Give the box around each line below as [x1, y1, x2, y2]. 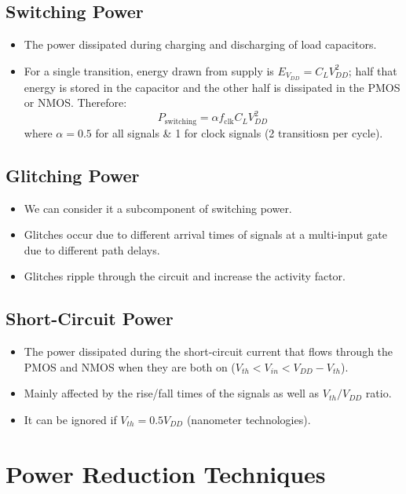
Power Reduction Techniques [5, 457, 326, 489]
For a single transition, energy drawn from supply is [24, 62, 274, 79]
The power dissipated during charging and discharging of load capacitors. [24, 36, 377, 53]
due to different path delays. [24, 241, 160, 258]
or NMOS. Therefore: [24, 94, 127, 111]
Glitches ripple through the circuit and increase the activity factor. [24, 268, 346, 284]
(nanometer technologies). [186, 411, 311, 427]
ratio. [365, 385, 392, 401]
